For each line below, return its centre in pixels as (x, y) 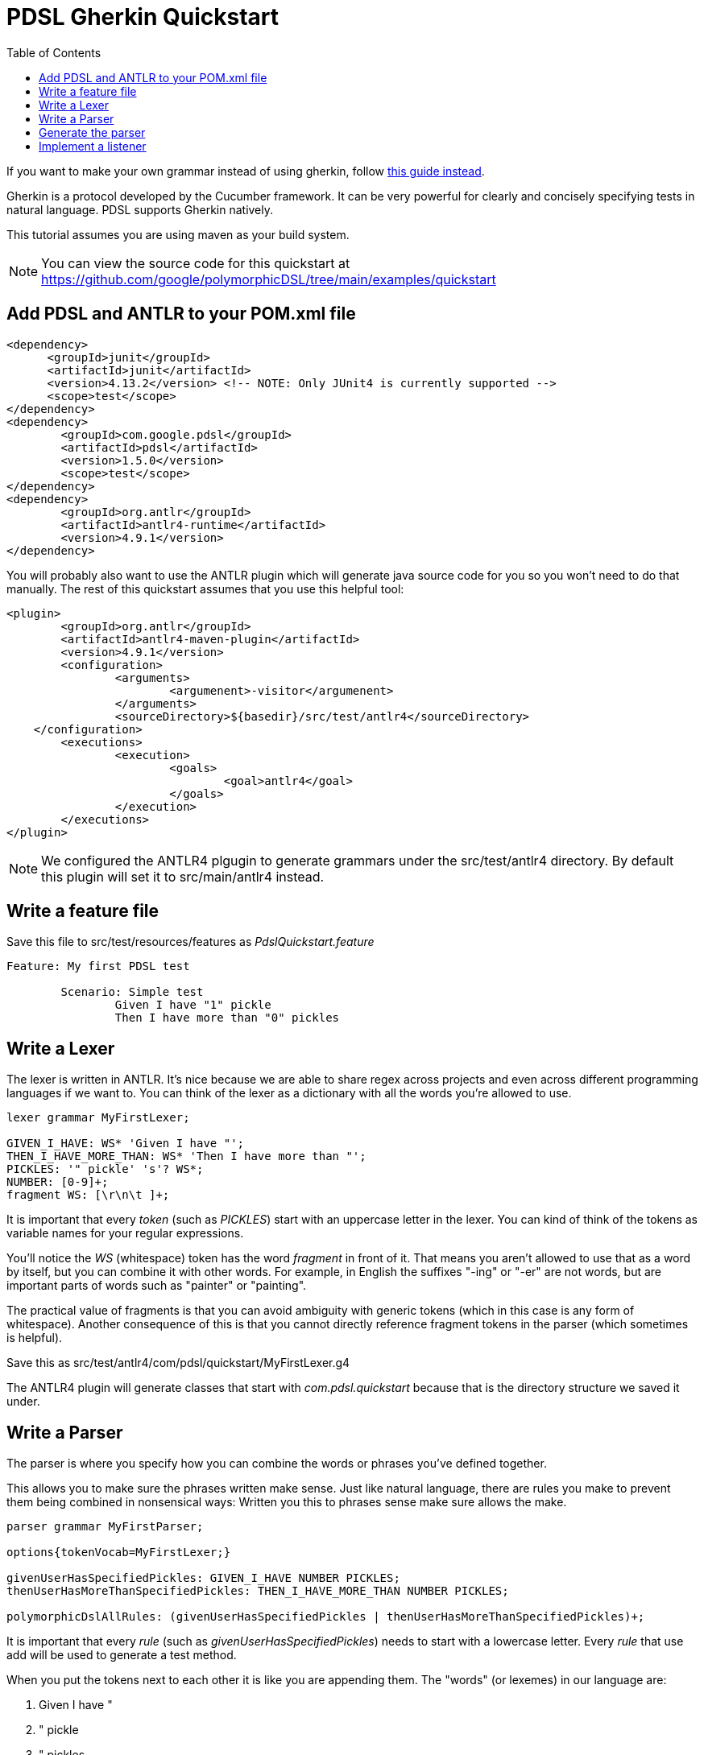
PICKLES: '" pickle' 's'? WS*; (105, 1169)
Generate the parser (92, 132)
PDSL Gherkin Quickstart (143, 17)
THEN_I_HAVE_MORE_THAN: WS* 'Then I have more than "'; (186, 1156)
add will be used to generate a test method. (122, 1655)
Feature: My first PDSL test (98, 966)
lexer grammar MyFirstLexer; (98, 1118)
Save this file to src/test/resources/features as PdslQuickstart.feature (190, 942)
